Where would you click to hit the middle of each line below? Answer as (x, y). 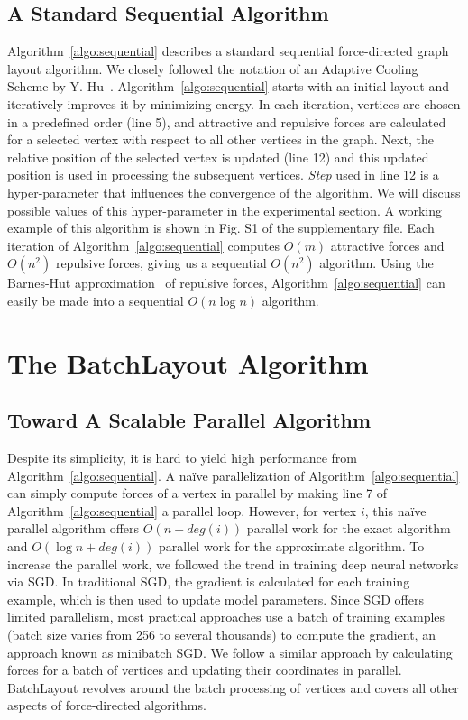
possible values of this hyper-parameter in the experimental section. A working (225, 210)
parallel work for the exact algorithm (349, 528)
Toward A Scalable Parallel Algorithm (189, 420)
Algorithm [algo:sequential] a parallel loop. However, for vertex (182, 510)
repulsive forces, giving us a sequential (161, 263)
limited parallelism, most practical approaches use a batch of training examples (226, 617)
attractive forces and (387, 245)
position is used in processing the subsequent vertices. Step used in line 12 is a (223, 175)
